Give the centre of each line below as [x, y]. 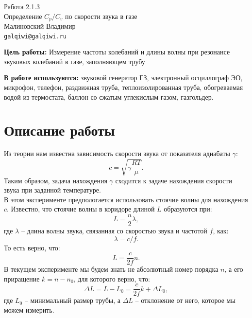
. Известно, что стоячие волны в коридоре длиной [81, 209]
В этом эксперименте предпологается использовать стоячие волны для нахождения [126, 199]
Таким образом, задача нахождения [56, 180]
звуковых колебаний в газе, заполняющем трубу [75, 61]
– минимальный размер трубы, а [72, 300]
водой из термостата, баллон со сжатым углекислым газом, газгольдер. [109, 97]
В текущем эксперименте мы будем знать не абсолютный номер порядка [111, 269]
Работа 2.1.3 [22, 6]
